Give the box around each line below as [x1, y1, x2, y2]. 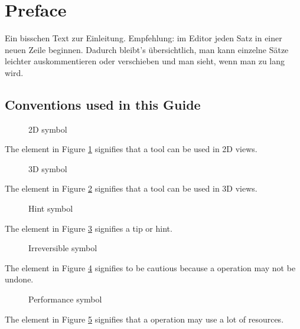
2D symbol [28, 123, 67, 135]
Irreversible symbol [28, 242, 97, 254]
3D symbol [28, 162, 67, 175]
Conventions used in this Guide [5, 95, 201, 113]
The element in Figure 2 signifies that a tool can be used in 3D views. [5, 182, 257, 195]
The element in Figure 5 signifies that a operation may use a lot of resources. [5, 312, 284, 325]
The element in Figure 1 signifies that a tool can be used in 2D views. [5, 143, 257, 155]
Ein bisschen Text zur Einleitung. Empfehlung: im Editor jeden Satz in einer [5, 32, 282, 44]
